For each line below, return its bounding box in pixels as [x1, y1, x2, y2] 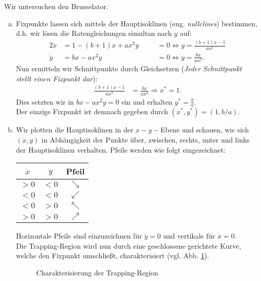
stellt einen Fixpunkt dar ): [16, 73, 98, 83]
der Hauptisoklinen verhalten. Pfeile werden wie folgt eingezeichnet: [16, 144, 226, 155]
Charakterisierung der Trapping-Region [36, 267, 158, 278]
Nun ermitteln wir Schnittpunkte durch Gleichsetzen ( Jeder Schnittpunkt [16, 63, 242, 73]
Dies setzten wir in [16, 96, 74, 107]
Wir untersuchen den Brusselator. [4, 1, 108, 11]
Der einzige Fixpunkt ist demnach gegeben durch [16, 106, 168, 117]
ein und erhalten [121, 96, 172, 107]
